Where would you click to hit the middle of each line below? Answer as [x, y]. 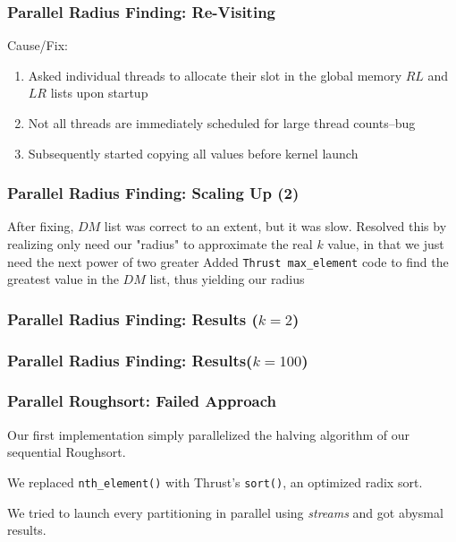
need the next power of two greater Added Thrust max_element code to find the [228, 261]
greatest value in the [63, 279]
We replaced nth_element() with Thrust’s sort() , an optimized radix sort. [215, 482]
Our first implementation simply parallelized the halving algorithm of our [208, 434]
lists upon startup [99, 93]
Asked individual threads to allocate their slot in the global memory [215, 75]
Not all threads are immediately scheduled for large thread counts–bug [222, 123]
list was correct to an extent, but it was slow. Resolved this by [275, 226]
